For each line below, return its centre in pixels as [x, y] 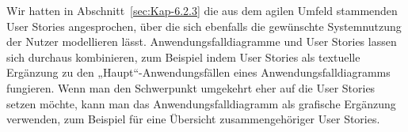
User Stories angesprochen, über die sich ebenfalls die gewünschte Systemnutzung [204, 26]
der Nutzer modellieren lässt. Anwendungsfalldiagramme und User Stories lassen [202, 41]
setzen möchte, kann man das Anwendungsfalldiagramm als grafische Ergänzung [201, 103]
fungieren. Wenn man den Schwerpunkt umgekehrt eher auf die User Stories [191, 87]
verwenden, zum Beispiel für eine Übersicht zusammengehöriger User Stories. [193, 119]
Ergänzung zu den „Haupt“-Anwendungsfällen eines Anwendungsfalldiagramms [198, 72]
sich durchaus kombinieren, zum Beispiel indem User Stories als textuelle [183, 57]
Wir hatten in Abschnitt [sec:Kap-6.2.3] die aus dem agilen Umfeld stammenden [202, 10]
